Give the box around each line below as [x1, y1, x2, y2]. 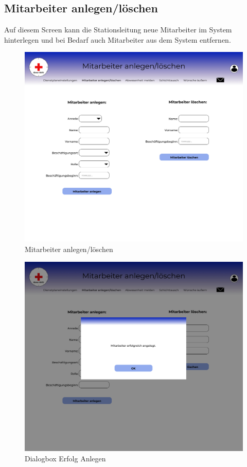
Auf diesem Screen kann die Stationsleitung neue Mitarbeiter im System [4, 24, 232, 35]
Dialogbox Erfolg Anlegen [25, 453, 106, 464]
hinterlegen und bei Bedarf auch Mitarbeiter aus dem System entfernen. [4, 34, 231, 45]
